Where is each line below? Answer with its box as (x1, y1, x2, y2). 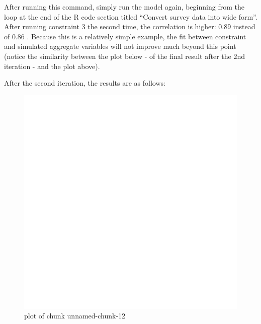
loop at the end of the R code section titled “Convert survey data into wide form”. (4, 11, 257, 22)
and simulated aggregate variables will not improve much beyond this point (4, 41, 236, 51)
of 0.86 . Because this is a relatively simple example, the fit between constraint (4, 31, 246, 41)
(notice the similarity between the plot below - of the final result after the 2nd (4, 50, 245, 61)
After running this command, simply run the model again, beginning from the (4, 2, 244, 12)
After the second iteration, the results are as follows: (4, 78, 165, 88)
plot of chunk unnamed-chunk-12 (24, 310, 126, 321)
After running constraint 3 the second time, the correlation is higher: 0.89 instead (4, 21, 255, 32)
